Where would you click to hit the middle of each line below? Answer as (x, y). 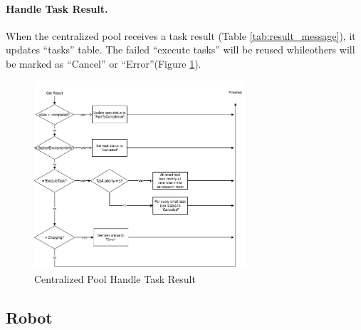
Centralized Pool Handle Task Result (115, 278)
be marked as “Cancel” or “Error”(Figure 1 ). (104, 63)
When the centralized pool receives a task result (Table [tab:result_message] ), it (181, 35)
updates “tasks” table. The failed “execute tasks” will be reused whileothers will (180, 50)
